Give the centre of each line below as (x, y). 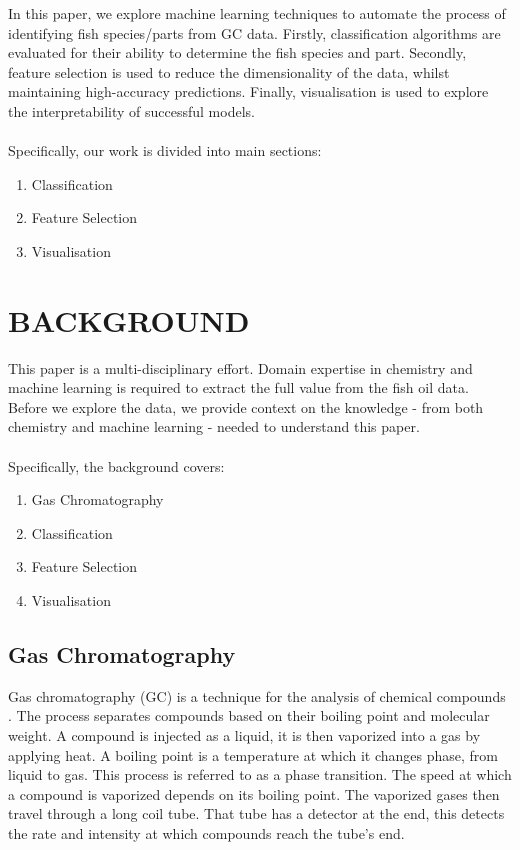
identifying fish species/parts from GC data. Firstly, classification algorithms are (254, 32)
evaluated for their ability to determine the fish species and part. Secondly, (237, 52)
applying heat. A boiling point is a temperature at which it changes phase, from (253, 754)
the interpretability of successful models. (131, 110)
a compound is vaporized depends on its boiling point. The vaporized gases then (254, 793)
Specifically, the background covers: (116, 465)
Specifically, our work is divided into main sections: (165, 150)
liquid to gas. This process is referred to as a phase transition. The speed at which (260, 774)
